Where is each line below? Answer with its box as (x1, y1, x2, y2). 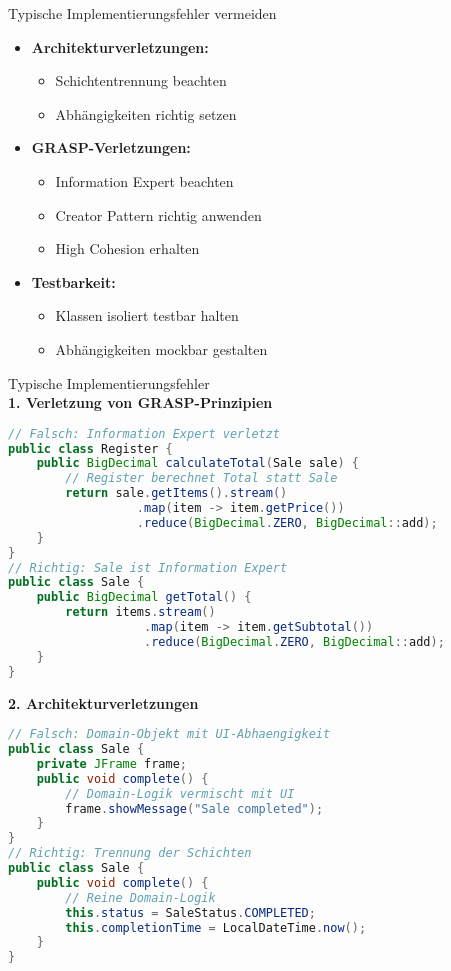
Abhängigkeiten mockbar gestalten (55, 338, 268, 359)
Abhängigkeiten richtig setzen (55, 103, 237, 124)
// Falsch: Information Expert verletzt (8, 426, 281, 441)
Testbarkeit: (31, 271, 116, 292)
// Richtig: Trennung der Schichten (8, 846, 252, 861)
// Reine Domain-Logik (65, 890, 216, 905)
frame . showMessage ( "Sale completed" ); (65, 801, 324, 816)
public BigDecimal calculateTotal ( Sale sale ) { (36, 456, 359, 471)
